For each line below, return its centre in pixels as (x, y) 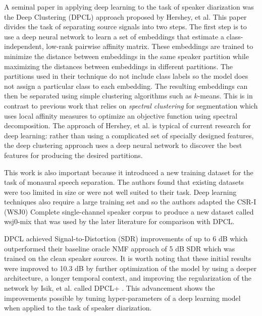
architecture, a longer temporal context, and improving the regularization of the (128, 278)
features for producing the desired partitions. (73, 155)
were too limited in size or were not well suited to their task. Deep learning (120, 192)
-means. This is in (225, 96)
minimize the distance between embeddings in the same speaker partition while (126, 56)
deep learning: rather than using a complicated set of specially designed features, (129, 135)
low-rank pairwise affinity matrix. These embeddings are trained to (150, 46)
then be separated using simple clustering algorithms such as (98, 96)
